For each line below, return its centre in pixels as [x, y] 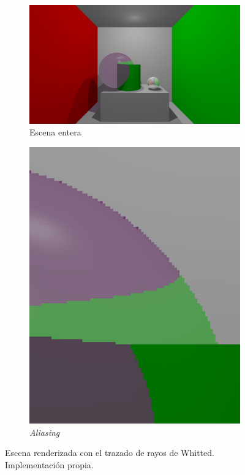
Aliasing [45, 432]
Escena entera [55, 132]
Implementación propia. [49, 464]
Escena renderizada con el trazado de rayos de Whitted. [110, 453]
